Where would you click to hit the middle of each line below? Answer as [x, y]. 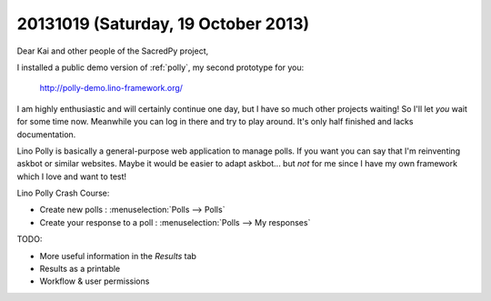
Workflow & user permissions [95, 281]
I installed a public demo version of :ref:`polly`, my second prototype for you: [160, 67]
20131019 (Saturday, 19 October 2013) [163, 24]
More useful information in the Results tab [118, 256]
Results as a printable [80, 269]
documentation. [46, 134]
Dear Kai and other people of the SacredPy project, [113, 51]
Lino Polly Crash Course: [63, 193]
